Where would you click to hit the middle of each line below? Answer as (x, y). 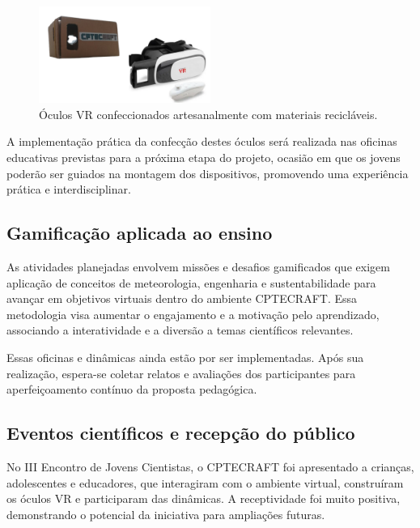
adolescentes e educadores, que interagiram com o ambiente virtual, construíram (205, 482)
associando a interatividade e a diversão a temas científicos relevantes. (180, 330)
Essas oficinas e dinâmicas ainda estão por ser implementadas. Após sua (185, 357)
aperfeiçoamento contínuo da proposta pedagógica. (132, 389)
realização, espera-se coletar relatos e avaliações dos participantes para (181, 373)
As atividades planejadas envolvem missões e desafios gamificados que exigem (198, 267)
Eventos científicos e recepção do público (181, 433)
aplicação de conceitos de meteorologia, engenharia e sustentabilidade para (191, 282)
